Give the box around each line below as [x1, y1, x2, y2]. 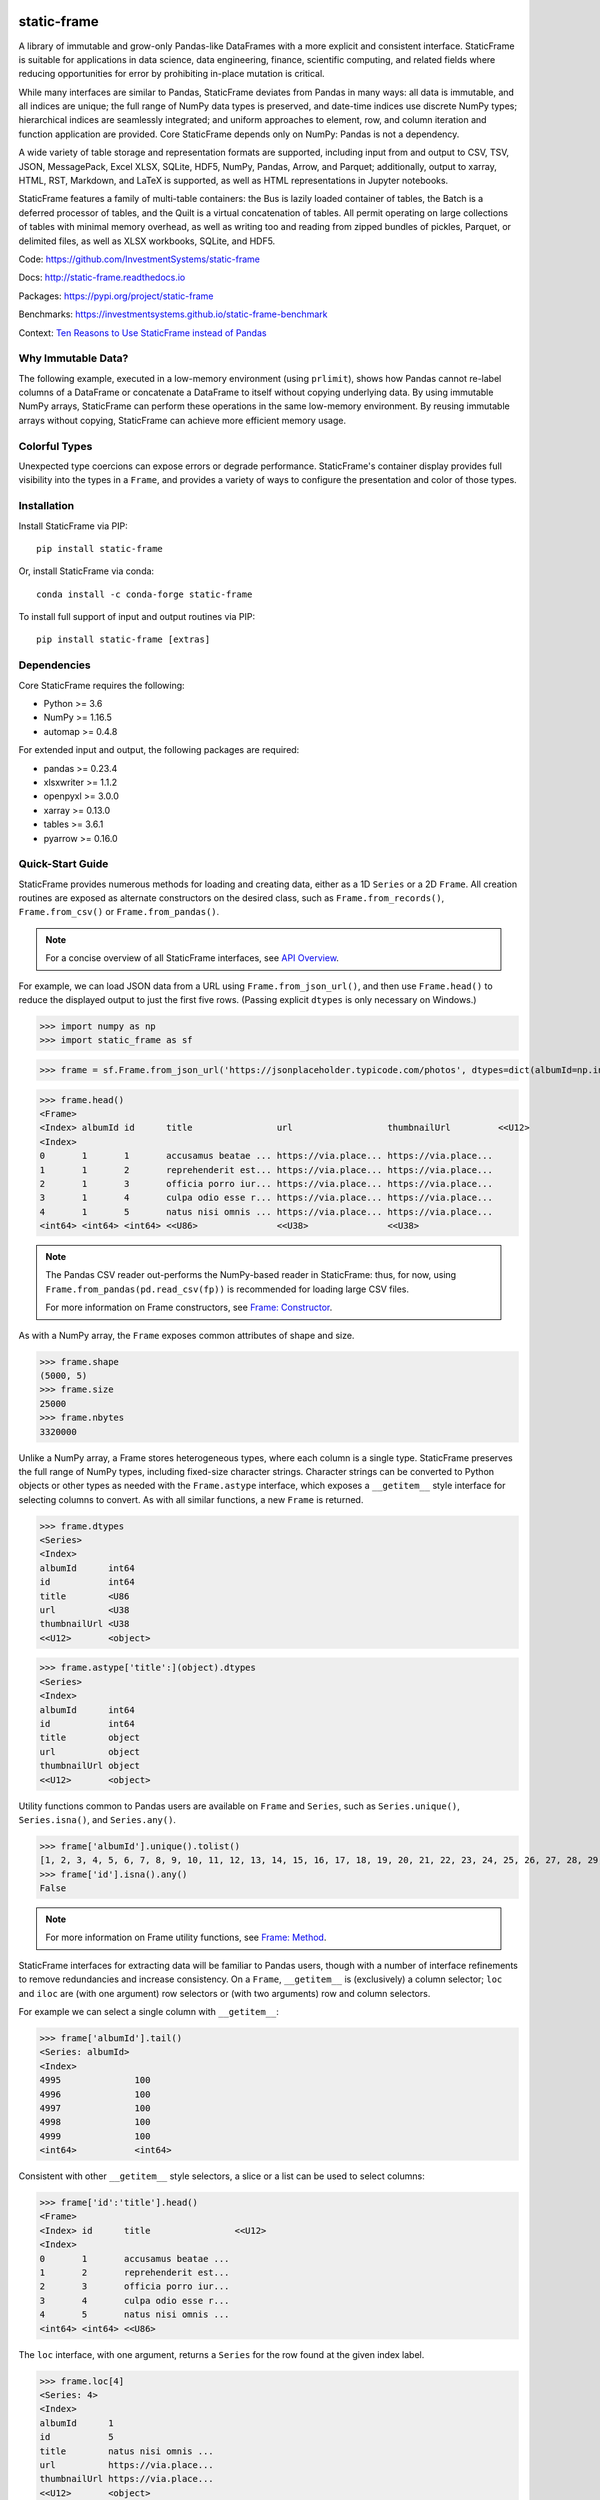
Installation [18, 499, 75, 513]
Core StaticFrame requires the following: [18, 679, 185, 691]
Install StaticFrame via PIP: [18, 520, 129, 532]
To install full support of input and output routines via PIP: [18, 611, 255, 623]
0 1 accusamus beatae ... [39, 2253, 230, 2264]
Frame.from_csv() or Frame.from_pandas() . [18, 906, 220, 918]
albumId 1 [39, 2417, 114, 2429]
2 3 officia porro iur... [39, 2281, 230, 2292]
